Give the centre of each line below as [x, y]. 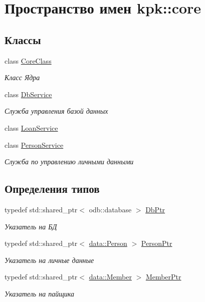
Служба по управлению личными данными [69, 162]
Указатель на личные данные [49, 260]
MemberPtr [163, 277]
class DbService [28, 94]
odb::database [110, 209]
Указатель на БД [31, 226]
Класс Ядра [22, 77]
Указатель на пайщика [39, 293]
